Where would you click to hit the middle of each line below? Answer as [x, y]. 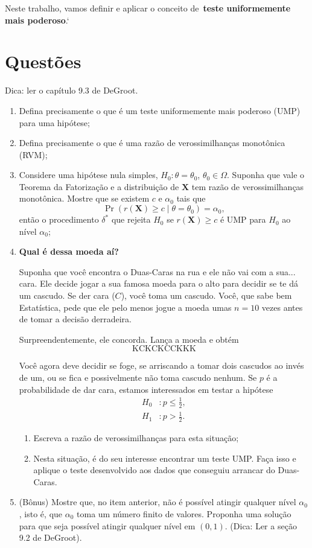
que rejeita [131, 219]
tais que [191, 198]
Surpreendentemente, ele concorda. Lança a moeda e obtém [129, 339]
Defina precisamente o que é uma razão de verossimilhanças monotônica [152, 143]
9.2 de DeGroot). [50, 537]
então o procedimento [59, 219]
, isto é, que [41, 513]
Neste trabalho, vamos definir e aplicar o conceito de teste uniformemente [148, 8]
